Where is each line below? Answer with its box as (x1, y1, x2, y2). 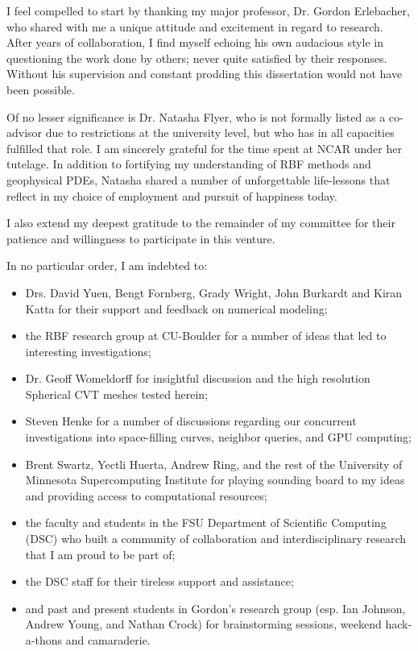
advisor (6, 124, 43, 141)
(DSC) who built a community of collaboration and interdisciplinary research (25, 530, 407, 547)
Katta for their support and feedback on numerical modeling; (25, 300, 328, 317)
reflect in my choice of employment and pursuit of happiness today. (6, 187, 337, 204)
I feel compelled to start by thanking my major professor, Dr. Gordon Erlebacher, (6, 2, 410, 19)
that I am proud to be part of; (25, 545, 176, 562)
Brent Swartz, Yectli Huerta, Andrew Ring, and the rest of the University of (25, 455, 403, 472)
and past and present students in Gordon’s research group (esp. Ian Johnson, (25, 599, 406, 616)
